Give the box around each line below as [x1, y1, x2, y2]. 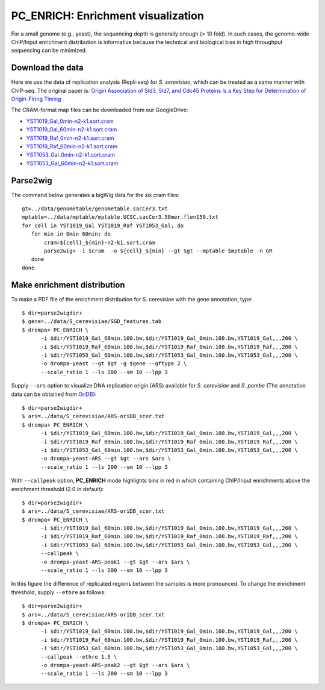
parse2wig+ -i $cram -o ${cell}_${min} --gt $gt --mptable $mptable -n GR [44, 248, 273, 254]
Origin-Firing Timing [11, 95, 61, 102]
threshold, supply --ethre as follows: [11, 588, 107, 596]
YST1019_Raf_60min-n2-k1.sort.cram [26, 142, 117, 150]
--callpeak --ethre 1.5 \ [40, 653, 117, 660]
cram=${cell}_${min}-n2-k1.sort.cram [44, 239, 156, 246]
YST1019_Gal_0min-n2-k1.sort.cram [26, 118, 114, 125]
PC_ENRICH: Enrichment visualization [11, 9, 204, 22]
